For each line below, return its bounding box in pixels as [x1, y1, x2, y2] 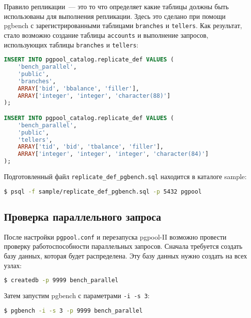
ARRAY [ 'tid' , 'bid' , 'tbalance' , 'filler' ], [17, 143, 164, 151]
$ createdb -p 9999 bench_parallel [4, 277, 119, 284]
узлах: [4, 260, 22, 270]
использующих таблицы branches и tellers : [4, 39, 139, 49]
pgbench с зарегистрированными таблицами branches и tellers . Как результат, [4, 20, 242, 30]
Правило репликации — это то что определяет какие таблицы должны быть [4, 1, 229, 11]
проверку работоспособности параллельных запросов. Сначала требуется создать [4, 241, 243, 251]
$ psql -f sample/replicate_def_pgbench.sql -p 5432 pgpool [4, 188, 202, 195]
